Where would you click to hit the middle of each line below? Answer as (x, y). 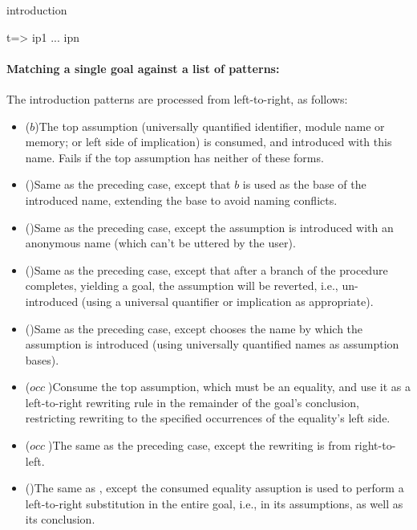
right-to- (375, 445)
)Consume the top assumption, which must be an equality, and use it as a (230, 387)
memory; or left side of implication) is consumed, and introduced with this (208, 142)
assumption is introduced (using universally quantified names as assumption (212, 344)
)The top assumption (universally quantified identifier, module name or (210, 126)
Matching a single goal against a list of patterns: (143, 68)
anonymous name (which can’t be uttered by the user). (160, 243)
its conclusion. (60, 519)
